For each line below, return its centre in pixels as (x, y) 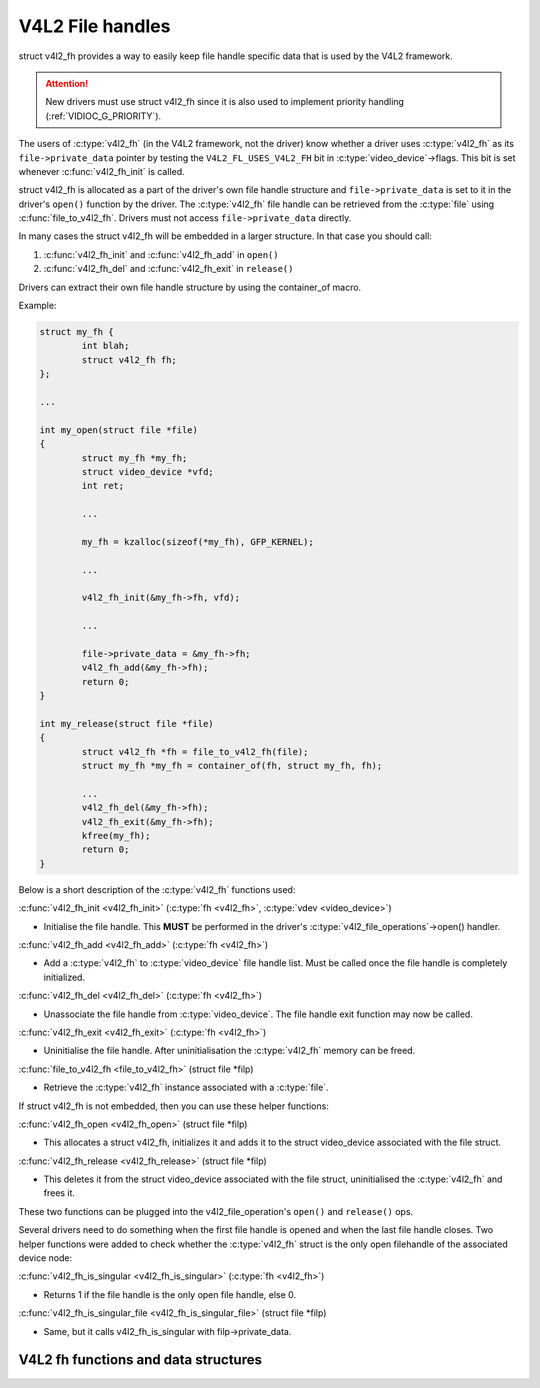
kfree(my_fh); (116, 836)
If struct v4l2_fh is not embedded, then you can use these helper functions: (173, 1106)
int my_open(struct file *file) (119, 429)
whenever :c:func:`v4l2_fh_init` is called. (101, 171)
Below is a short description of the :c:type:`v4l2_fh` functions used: (157, 889)
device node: (45, 1258)
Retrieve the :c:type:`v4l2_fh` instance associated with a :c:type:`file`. (186, 1087)
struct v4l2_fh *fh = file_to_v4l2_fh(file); (195, 751)
